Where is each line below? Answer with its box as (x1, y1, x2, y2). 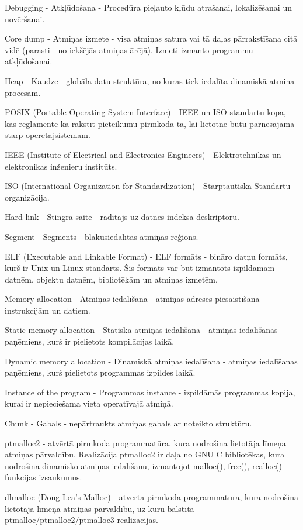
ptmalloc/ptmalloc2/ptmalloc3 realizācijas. (5, 514, 159, 526)
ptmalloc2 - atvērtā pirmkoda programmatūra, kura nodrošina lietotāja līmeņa (5, 436, 286, 449)
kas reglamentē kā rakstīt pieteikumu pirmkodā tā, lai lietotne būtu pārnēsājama (5, 117, 295, 129)
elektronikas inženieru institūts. (5, 160, 117, 172)
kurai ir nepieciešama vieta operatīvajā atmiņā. (5, 397, 173, 409)
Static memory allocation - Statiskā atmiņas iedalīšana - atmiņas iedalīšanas (5, 323, 278, 336)
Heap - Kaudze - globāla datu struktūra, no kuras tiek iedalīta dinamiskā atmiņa (5, 74, 295, 87)
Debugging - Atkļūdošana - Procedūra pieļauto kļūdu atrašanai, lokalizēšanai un (5, 1, 292, 13)
